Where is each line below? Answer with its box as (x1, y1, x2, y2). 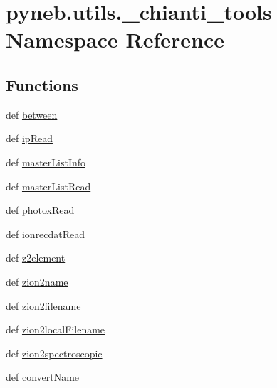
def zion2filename (6, 298, 81, 313)
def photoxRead (6, 203, 75, 217)
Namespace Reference (6, 25, 224, 54)
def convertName (6, 370, 80, 384)
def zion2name (6, 274, 68, 289)
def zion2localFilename (6, 322, 105, 337)
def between (6, 107, 58, 122)
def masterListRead (6, 178, 91, 193)
